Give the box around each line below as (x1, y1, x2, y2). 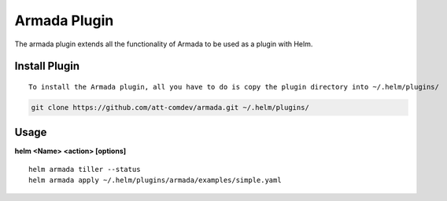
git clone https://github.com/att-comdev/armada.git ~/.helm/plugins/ (31, 103, 310, 111)
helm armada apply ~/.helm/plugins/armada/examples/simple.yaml (28, 176, 283, 185)
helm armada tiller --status (28, 165, 141, 174)
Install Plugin (14, 60, 80, 73)
